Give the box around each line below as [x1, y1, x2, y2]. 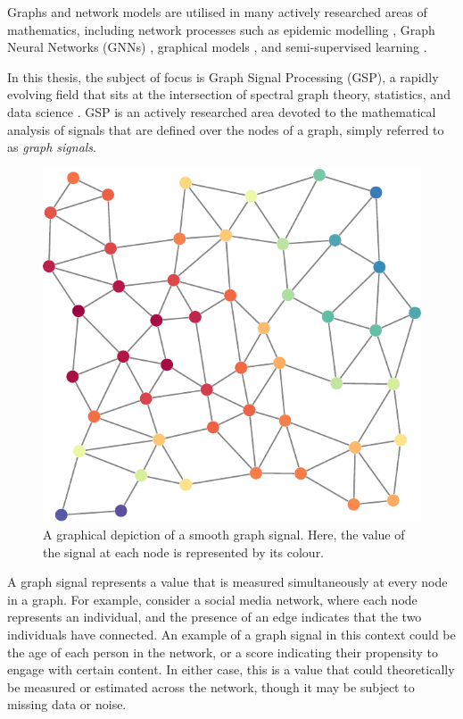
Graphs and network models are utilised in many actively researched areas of [7, 3, 427, 21]
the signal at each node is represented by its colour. [43, 542, 325, 561]
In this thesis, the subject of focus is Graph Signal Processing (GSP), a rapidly [7, 67, 439, 86]
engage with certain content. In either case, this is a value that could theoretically [7, 660, 455, 679]
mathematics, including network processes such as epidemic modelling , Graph [7, 20, 435, 38]
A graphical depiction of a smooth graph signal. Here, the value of [43, 525, 405, 544]
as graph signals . [7, 138, 96, 156]
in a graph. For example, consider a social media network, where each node [7, 589, 418, 608]
